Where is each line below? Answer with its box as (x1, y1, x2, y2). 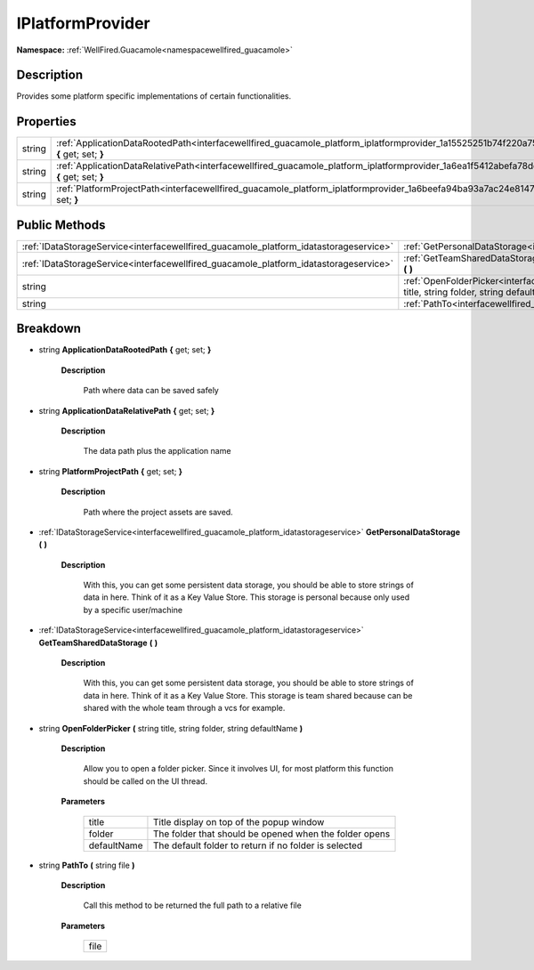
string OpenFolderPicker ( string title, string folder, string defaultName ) (38, 723, 303, 733)
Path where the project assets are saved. (83, 506, 233, 517)
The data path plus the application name (83, 446, 231, 457)
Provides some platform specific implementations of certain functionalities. (16, 91, 292, 101)
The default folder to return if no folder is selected (152, 839, 363, 852)
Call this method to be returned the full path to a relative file (83, 900, 302, 911)
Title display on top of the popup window (152, 815, 325, 828)
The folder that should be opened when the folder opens (152, 828, 391, 840)
